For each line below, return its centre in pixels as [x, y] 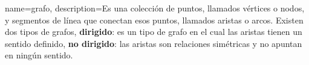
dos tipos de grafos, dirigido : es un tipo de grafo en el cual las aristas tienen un [154, 32]
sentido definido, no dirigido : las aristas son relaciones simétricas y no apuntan [154, 43]
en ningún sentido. [39, 55]
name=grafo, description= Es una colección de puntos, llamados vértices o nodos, [155, 8]
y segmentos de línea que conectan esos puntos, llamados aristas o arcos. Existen [154, 20]
